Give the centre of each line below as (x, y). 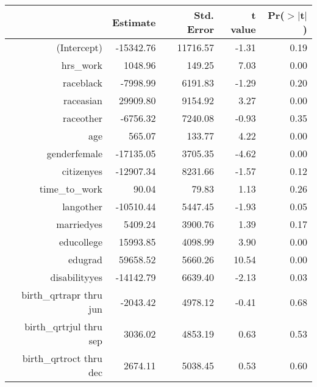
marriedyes (80, 224)
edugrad (85, 259)
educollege (81, 242)
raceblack (83, 83)
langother (83, 206)
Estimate (134, 22)
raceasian (83, 100)
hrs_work (82, 65)
